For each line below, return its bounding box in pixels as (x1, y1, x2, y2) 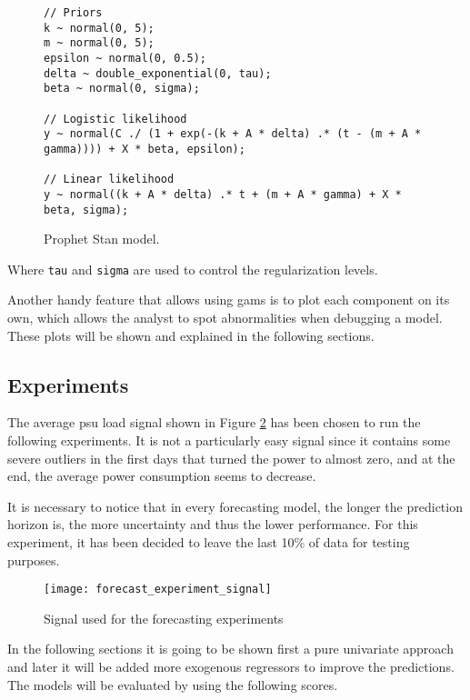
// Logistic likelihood (44, 112, 187, 125)
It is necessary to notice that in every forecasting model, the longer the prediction (7, 496, 463, 515)
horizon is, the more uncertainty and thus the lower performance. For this (7, 515, 418, 534)
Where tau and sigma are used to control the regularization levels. (7, 259, 378, 278)
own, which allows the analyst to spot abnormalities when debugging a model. (7, 308, 443, 327)
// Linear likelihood (44, 173, 175, 186)
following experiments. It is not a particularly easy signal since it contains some (7, 431, 451, 450)
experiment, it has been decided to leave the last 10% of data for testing (7, 532, 410, 551)
